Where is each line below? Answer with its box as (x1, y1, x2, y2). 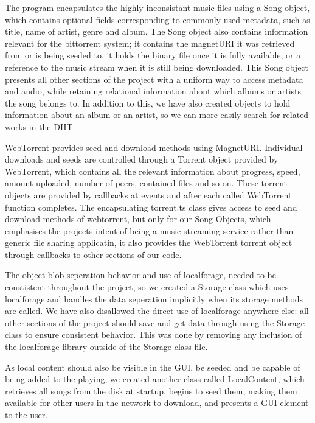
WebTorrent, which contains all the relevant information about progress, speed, (5, 164, 300, 177)
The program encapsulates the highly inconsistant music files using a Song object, (5, 1, 310, 13)
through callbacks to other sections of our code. (5, 248, 182, 260)
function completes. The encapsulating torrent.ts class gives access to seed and (5, 200, 297, 213)
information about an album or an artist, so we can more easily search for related (5, 108, 309, 121)
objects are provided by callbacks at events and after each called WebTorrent (5, 188, 292, 201)
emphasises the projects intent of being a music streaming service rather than (5, 224, 294, 237)
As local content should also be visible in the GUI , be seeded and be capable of (5, 360, 300, 373)
